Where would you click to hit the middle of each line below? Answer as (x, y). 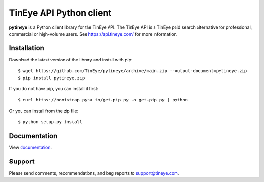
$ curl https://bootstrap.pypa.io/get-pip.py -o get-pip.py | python (103, 100)
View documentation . (31, 148)
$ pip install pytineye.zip (51, 78)
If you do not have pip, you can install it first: (54, 89)
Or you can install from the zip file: (44, 111)
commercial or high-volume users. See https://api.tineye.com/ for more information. (93, 34)
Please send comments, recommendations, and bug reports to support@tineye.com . (94, 173)
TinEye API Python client (60, 13)
